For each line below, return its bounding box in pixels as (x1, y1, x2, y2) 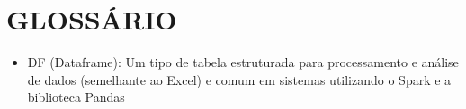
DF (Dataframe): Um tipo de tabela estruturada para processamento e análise (27, 53, 459, 71)
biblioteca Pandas (27, 88, 125, 106)
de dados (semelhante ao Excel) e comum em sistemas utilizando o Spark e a (27, 70, 452, 88)
